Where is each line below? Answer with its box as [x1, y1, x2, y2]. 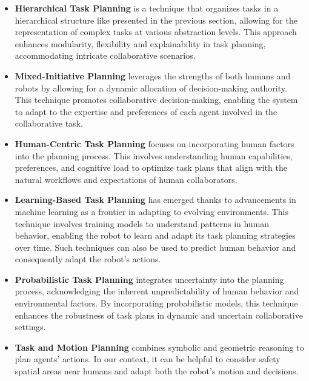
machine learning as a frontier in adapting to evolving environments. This [15, 205, 288, 217]
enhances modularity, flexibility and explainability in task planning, [15, 37, 266, 50]
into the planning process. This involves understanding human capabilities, [15, 149, 293, 162]
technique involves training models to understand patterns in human [15, 217, 270, 230]
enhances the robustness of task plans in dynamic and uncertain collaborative [15, 308, 303, 321]
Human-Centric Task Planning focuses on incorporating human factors [15, 137, 294, 150]
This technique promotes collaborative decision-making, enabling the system [15, 93, 298, 106]
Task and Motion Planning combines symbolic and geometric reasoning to [15, 340, 304, 353]
